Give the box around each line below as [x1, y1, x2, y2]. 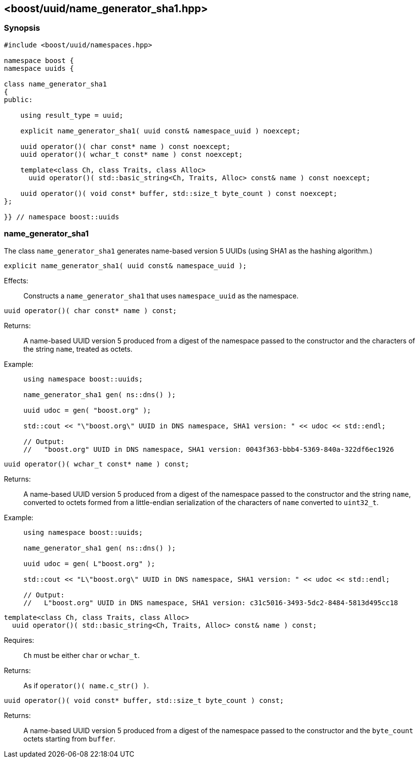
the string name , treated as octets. [23, 344, 133, 353]
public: [4, 95, 33, 104]
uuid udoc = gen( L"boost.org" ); [23, 559, 155, 568]
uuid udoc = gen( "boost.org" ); [23, 406, 151, 414]
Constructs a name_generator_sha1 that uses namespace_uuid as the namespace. [23, 291, 299, 300]
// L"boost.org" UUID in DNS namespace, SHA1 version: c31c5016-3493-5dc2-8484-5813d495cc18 [23, 598, 398, 607]
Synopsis [4, 23, 40, 33]
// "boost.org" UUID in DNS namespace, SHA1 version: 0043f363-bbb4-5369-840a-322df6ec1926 [23, 445, 394, 453]
